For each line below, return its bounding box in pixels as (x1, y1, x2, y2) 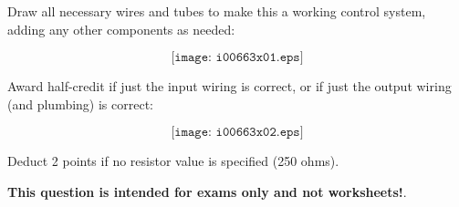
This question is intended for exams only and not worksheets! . (7, 181, 407, 201)
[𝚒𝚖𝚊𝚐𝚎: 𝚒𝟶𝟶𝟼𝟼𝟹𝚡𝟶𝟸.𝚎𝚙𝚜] (171, 126, 304, 140)
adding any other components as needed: (7, 19, 235, 38)
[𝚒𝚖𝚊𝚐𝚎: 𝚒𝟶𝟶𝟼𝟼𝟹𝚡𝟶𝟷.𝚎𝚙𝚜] (171, 51, 304, 65)
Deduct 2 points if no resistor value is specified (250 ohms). (7, 151, 339, 171)
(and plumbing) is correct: (7, 94, 154, 113)
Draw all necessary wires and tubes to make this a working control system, (7, 2, 426, 20)
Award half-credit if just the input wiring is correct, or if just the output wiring (7, 77, 452, 96)
